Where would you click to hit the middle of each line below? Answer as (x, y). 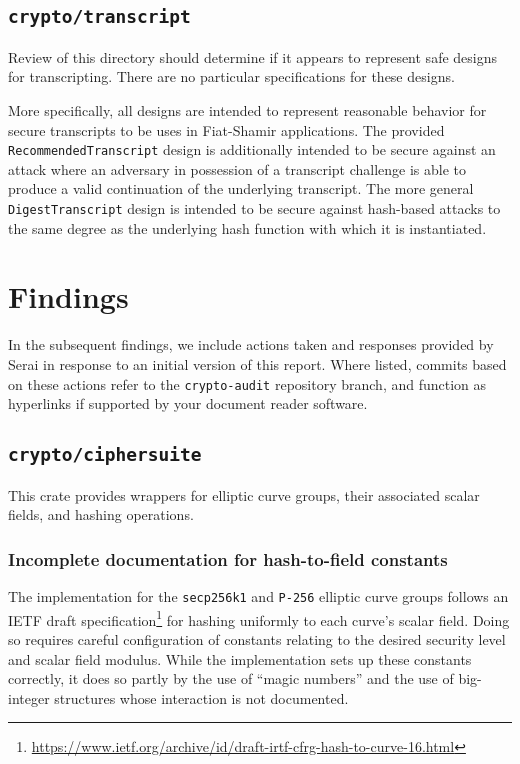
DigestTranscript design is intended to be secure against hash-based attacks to (254, 208)
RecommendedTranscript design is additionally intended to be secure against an (252, 149)
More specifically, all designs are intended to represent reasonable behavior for (247, 109)
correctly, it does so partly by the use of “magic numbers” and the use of (231, 678)
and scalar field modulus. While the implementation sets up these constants (240, 658)
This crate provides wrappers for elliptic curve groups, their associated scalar (244, 494)
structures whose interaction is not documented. (201, 697)
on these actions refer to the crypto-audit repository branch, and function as (247, 383)
